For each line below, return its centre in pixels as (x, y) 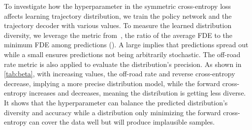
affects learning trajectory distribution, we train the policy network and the (118, 16)
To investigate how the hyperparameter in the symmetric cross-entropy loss (118, 6)
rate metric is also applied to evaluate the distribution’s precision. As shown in (123, 64)
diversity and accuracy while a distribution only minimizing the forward (112, 112)
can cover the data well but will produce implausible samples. (122, 122)
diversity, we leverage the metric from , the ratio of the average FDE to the (118, 35)
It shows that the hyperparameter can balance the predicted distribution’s (116, 102)
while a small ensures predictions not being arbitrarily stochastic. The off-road (122, 54)
